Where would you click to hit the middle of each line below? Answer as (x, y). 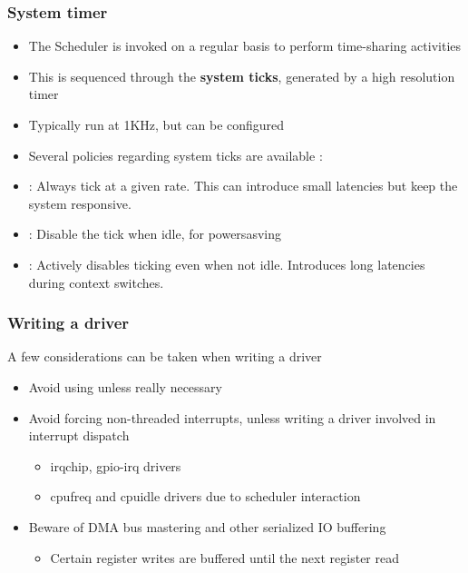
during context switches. (96, 282)
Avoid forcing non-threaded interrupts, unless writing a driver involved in (232, 417)
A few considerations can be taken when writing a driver (165, 356)
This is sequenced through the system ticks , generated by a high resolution (242, 76)
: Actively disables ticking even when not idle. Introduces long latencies (227, 264)
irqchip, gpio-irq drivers (116, 465)
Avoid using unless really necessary (125, 386)
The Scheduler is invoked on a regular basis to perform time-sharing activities (245, 46)
